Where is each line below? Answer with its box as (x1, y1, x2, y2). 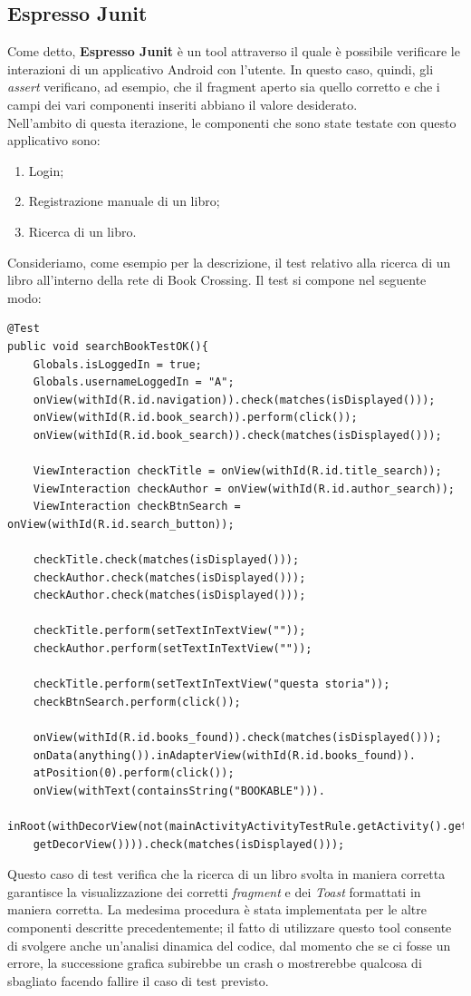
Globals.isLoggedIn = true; (33, 357, 202, 371)
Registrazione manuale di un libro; (28, 191, 220, 210)
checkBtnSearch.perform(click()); (33, 695, 241, 708)
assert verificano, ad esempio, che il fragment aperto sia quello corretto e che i (7, 77, 440, 96)
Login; (28, 161, 64, 180)
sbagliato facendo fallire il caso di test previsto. (7, 971, 269, 990)
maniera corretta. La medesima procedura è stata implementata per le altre (7, 900, 427, 919)
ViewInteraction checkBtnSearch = (33, 500, 241, 513)
